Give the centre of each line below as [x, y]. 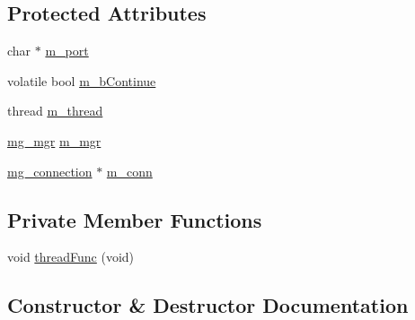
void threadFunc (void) [71, 257]
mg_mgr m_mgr [54, 140]
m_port [67, 51]
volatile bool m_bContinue [82, 80]
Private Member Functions [135, 219]
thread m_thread [55, 111]
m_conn [129, 171]
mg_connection [50, 171]
